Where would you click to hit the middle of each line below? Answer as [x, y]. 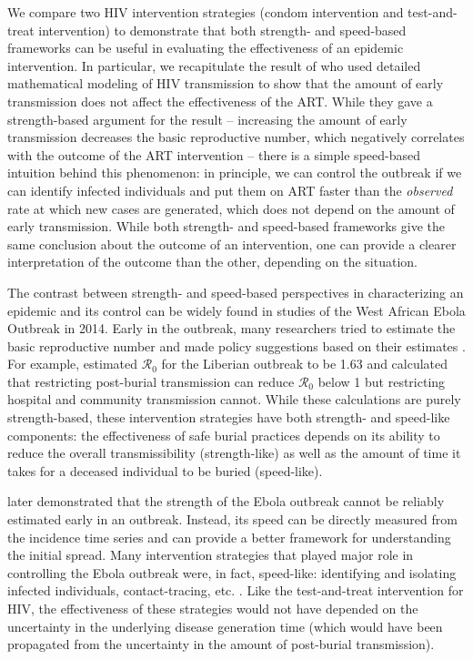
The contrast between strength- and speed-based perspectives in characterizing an [236, 292]
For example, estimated [73, 364]
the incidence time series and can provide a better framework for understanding [229, 537]
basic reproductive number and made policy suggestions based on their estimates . [236, 345]
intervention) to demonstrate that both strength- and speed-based [222, 30]
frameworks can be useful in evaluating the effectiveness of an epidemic [206, 48]
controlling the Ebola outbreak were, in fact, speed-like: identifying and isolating [232, 572]
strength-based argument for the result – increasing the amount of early [207, 119]
